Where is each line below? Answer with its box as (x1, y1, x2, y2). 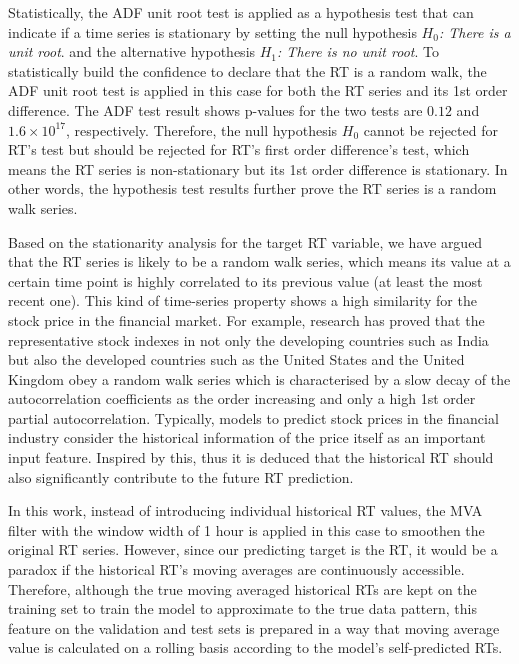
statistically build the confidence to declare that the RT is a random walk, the (8, 60, 487, 81)
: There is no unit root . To (277, 41, 439, 62)
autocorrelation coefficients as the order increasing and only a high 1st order (8, 388, 476, 409)
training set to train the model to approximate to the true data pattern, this (8, 598, 477, 619)
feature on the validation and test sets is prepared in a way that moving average (8, 617, 500, 638)
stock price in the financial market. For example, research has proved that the (8, 309, 485, 330)
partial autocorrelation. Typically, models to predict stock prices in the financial (8, 407, 499, 428)
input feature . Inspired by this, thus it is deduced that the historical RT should (8, 447, 494, 468)
